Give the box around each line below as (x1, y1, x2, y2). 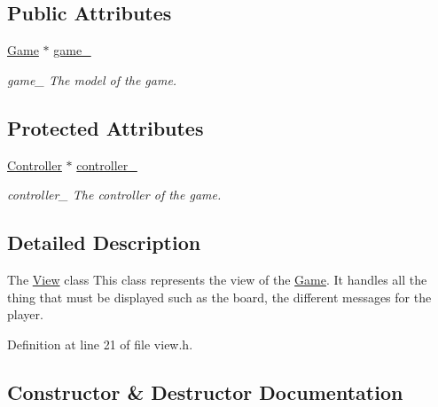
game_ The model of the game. (7, 70, 177, 89)
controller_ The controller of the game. (7, 185, 222, 204)
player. (7, 305, 43, 324)
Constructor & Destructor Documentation (7, 378, 403, 405)
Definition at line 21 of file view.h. (7, 334, 193, 353)
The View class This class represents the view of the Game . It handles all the (7, 270, 427, 288)
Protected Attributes (7, 113, 204, 141)
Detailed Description (7, 229, 201, 256)
